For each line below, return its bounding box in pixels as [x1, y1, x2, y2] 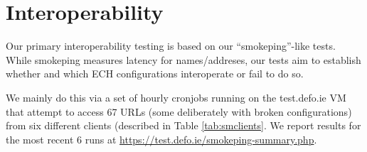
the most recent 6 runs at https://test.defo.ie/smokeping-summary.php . [6, 131, 317, 146]
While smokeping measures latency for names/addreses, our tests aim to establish [6, 52, 361, 67]
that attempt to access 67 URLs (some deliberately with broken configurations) [6, 104, 352, 119]
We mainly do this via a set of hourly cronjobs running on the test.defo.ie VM [6, 89, 346, 104]
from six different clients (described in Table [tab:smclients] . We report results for [6, 118, 361, 133]
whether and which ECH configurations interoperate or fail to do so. [6, 66, 304, 81]
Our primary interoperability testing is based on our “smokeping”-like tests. [6, 38, 336, 53]
